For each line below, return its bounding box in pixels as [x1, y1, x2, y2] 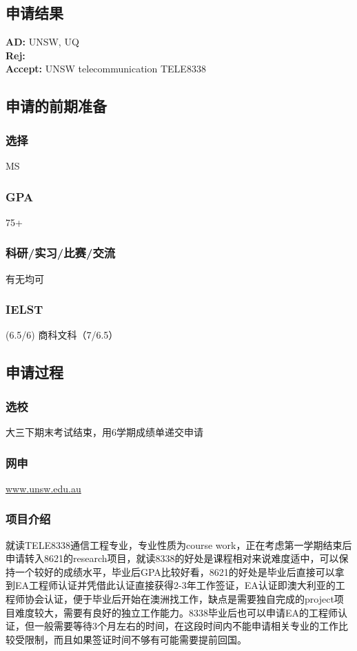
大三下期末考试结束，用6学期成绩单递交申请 [6, 425, 203, 439]
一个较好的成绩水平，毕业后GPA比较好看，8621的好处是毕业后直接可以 [14, 564, 335, 579]
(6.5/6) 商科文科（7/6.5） [6, 328, 119, 342]
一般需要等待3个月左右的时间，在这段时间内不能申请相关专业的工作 [34, 619, 338, 633]
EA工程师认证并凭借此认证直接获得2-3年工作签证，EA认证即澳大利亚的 [14, 578, 336, 592]
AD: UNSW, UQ [6, 34, 79, 49]
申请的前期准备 [6, 95, 107, 117]
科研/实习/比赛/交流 [6, 244, 116, 261]
